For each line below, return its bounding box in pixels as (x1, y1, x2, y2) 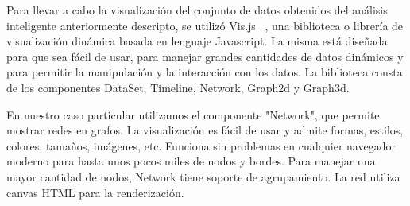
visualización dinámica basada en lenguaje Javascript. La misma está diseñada (6, 33, 388, 49)
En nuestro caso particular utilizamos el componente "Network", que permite (6, 106, 380, 122)
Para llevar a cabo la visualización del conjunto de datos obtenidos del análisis (6, 2, 388, 17)
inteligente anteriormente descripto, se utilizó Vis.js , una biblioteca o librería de (6, 17, 404, 33)
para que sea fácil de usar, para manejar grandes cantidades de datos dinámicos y (6, 48, 404, 64)
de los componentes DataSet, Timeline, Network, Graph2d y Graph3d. (6, 79, 350, 95)
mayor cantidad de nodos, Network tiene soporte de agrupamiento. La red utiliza (6, 168, 400, 185)
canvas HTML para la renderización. (6, 184, 184, 200)
